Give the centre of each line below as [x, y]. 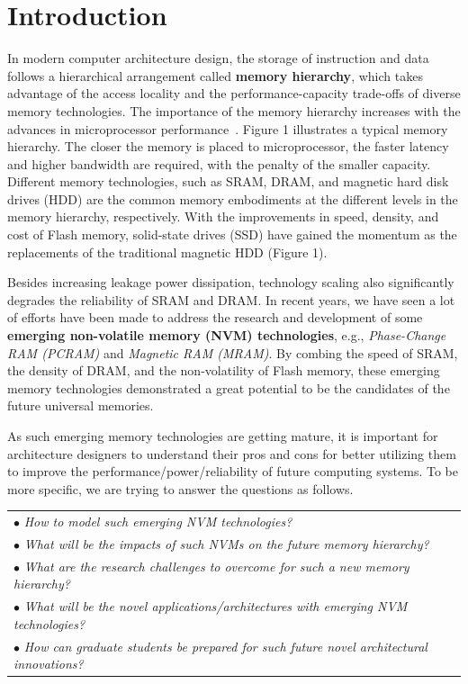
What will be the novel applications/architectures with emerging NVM [216, 606]
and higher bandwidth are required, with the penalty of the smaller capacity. [219, 163]
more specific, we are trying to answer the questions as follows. [180, 488]
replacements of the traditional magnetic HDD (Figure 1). [167, 252]
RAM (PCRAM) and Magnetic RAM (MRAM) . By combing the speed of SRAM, [233, 352]
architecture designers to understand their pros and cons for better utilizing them [232, 453]
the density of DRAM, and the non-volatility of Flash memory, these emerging [224, 370]
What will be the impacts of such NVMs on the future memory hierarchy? [226, 543]
